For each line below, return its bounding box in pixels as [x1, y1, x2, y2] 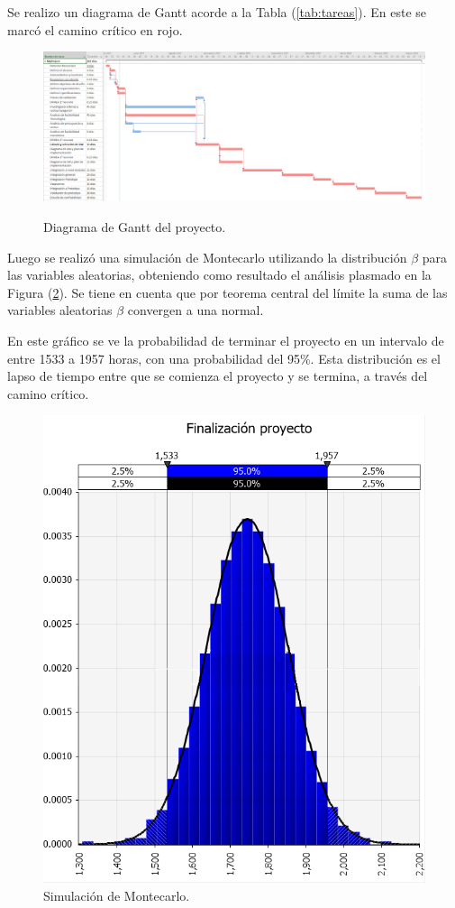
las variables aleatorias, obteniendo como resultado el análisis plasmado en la [7, 265, 432, 284]
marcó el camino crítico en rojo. [7, 20, 183, 39]
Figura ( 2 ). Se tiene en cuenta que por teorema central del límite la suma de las [7, 283, 448, 301]
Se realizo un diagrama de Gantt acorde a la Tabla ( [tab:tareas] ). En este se [7, 3, 427, 21]
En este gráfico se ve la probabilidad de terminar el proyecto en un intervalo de [7, 330, 444, 349]
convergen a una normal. [127, 301, 264, 320]
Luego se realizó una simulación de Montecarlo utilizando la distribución [7, 247, 407, 266]
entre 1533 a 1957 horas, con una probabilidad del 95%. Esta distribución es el [7, 348, 441, 367]
